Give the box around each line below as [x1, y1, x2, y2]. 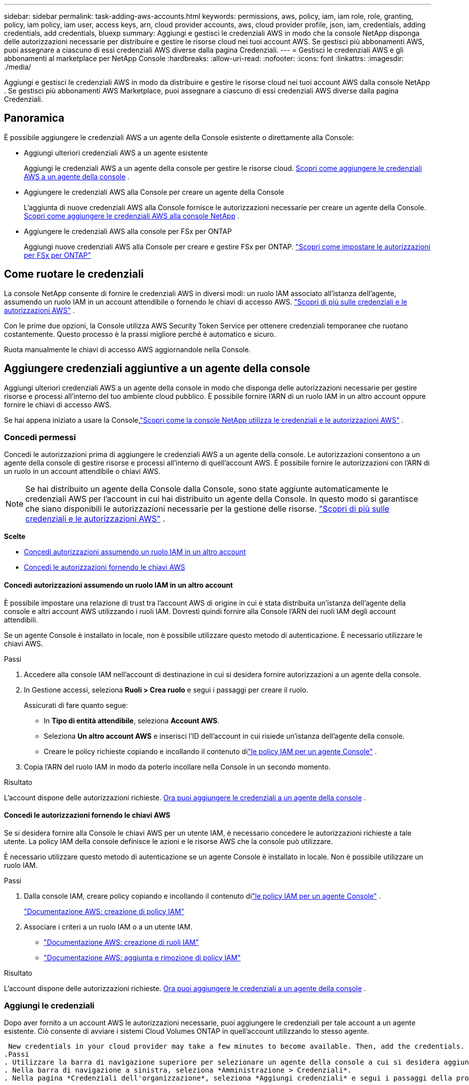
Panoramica [4, 112, 65, 125]
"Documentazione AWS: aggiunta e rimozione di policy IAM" [44, 953, 241, 962]
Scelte [4, 532, 26, 541]
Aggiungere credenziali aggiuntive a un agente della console [4, 362, 311, 375]
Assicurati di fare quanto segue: [24, 700, 128, 709]
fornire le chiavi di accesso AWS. [4, 400, 112, 409]
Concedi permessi [4, 432, 76, 442]
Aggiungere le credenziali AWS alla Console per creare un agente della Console [24, 187, 284, 196]
